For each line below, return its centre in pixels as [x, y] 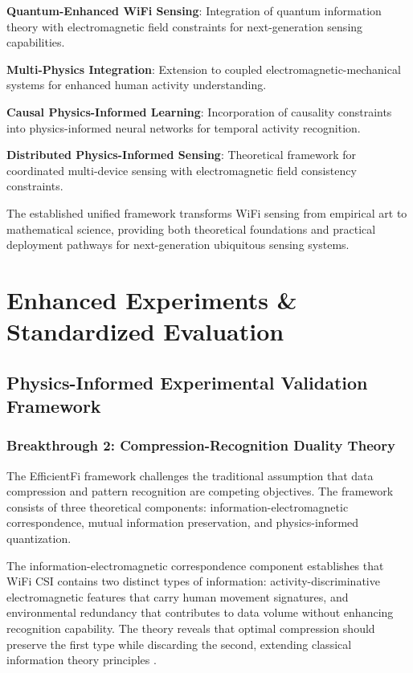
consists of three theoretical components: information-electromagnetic [178, 506]
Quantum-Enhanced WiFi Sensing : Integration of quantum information [194, 10]
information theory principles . [82, 660]
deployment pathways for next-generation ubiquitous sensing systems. [178, 245]
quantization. [39, 538]
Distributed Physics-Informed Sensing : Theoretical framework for [182, 155]
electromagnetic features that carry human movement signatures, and [178, 596]
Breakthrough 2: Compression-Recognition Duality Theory [201, 445]
